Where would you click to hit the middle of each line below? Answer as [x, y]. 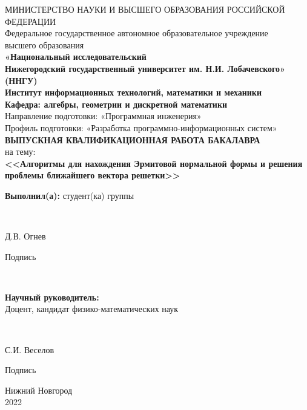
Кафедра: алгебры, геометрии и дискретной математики [116, 104]
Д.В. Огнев [25, 236]
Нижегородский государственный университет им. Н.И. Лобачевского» [145, 68]
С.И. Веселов [29, 349]
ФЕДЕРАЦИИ [31, 21]
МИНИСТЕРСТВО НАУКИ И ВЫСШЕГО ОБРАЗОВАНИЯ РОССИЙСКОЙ [145, 9]
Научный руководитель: [52, 297]
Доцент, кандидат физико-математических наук [92, 309]
